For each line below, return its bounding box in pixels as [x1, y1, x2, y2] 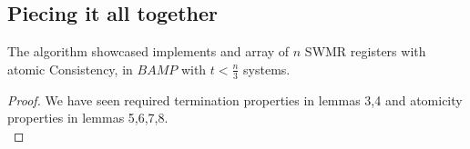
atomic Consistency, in [7, 59, 133, 78]
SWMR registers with [304, 42, 426, 61]
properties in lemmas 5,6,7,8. [7, 108, 169, 127]
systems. [243, 59, 291, 78]
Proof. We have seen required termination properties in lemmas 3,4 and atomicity [7, 90, 463, 109]
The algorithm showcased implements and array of [7, 42, 290, 61]
